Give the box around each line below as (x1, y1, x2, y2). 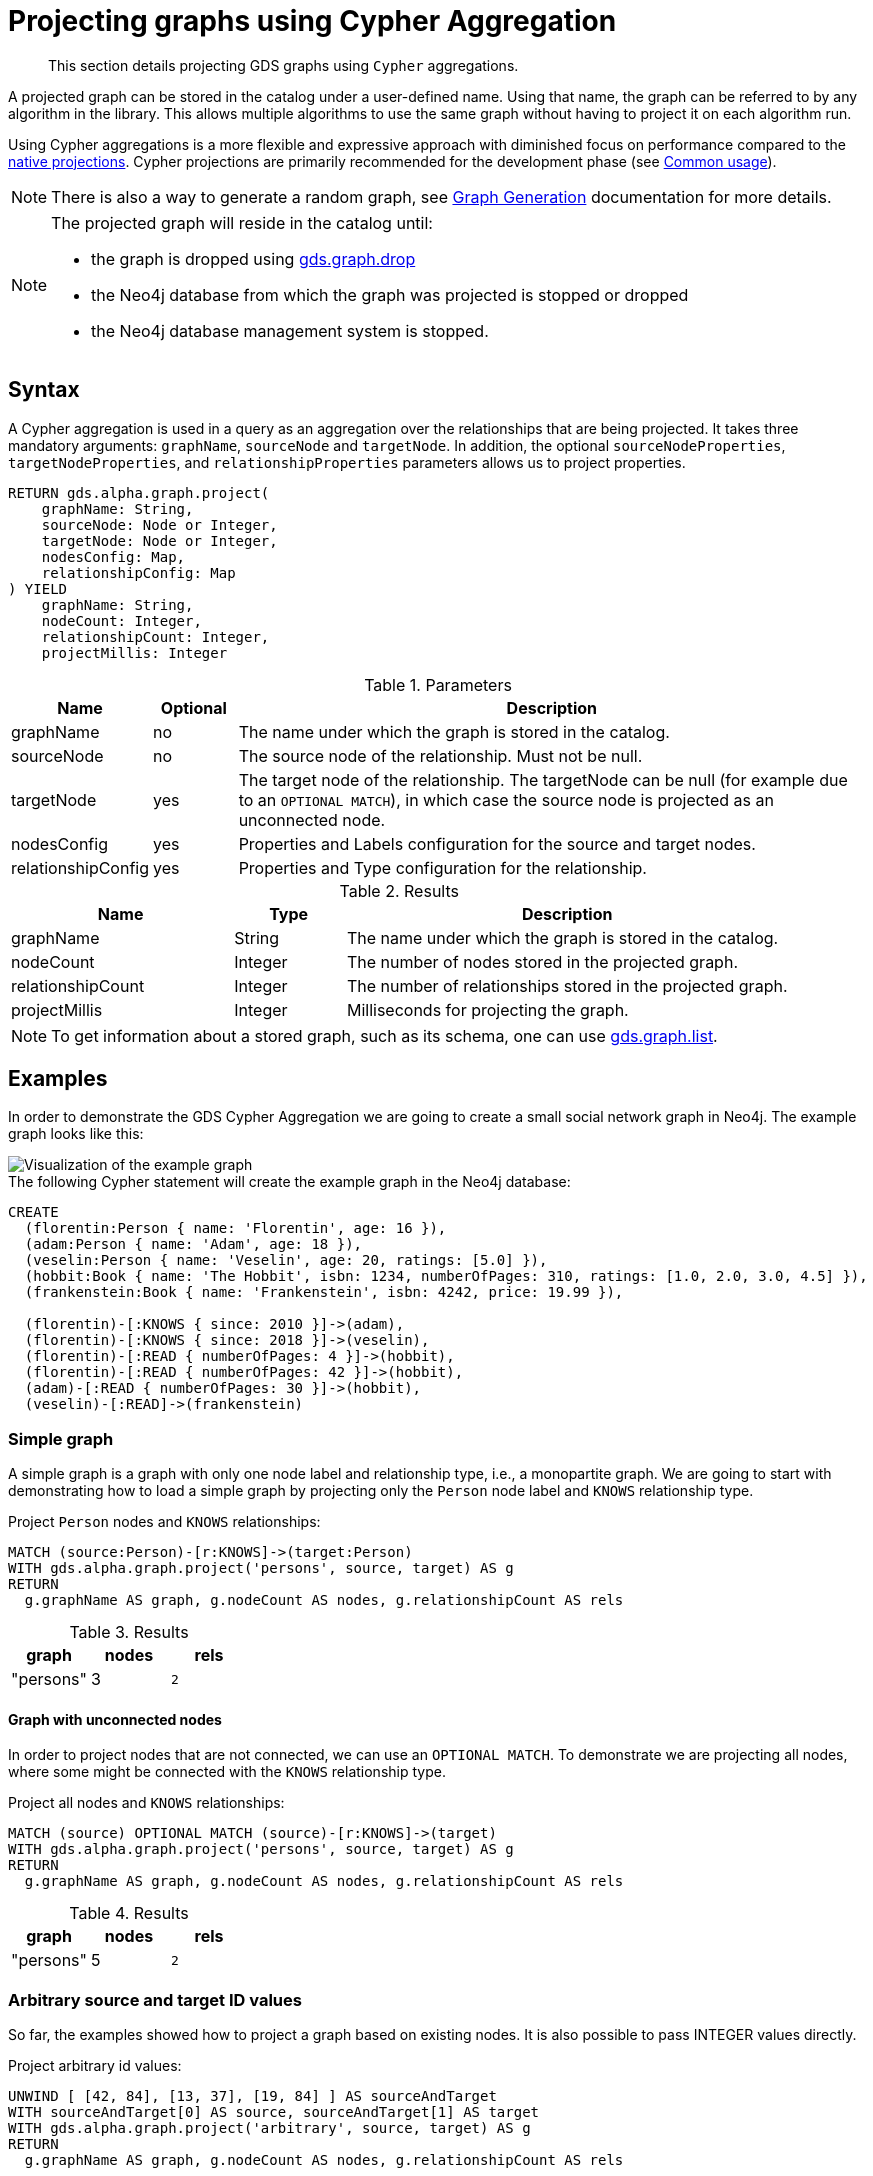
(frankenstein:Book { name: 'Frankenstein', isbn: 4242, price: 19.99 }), (24, 1284, 624, 1301)
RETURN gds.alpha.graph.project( (8, 484, 270, 501)
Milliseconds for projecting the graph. (346, 999, 629, 1020)
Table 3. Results (69, 1622, 189, 1643)
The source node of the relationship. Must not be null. (238, 745, 643, 766)
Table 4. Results (69, 1903, 189, 1924)
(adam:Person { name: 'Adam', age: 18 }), (24, 1236, 363, 1253)
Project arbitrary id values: (8, 2057, 182, 2075)
